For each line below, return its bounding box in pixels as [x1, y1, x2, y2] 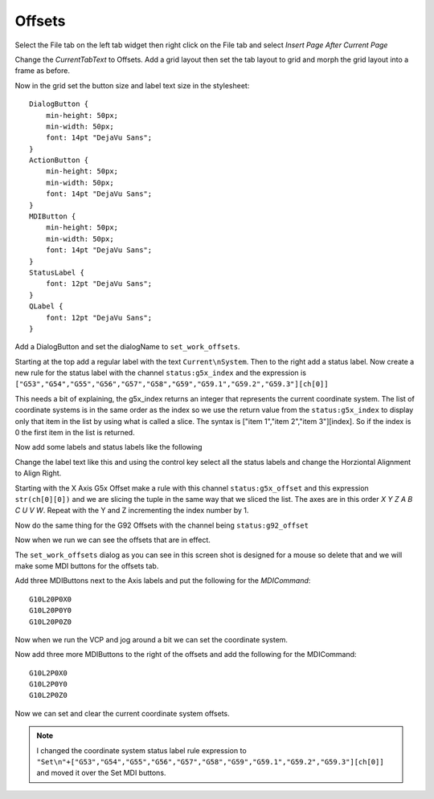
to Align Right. [14, 468, 62, 478]
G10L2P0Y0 [29, 679, 68, 689]
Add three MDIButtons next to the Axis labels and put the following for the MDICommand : [14, 576, 311, 585]
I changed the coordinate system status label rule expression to [36, 745, 247, 755]
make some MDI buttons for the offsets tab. [14, 561, 159, 570]
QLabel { [29, 302, 63, 311]
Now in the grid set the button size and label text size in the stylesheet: [14, 80, 250, 90]
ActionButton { [29, 156, 89, 165]
